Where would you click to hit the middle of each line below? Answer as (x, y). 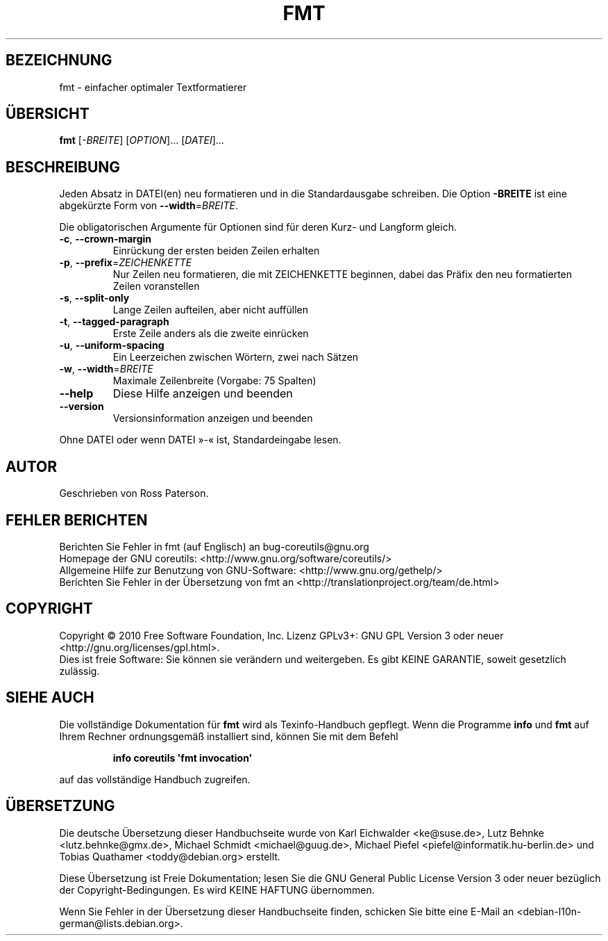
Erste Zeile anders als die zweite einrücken (211, 334)
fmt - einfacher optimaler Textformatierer (153, 87)
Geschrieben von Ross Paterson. (134, 493)
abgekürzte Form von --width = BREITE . (149, 206)
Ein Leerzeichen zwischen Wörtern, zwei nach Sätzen (236, 357)
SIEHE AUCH (50, 698)
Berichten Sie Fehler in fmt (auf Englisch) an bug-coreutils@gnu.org (214, 546)
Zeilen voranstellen (156, 286)
